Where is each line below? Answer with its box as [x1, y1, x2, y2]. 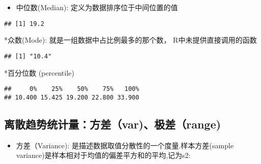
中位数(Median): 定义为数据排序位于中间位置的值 [16, 2, 178, 12]
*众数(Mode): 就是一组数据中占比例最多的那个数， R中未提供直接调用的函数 [4, 35, 257, 45]
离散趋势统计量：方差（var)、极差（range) [4, 116, 221, 132]
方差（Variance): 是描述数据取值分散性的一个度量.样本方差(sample [16, 140, 234, 150]
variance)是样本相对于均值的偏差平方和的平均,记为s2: [16, 150, 191, 160]
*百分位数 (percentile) [4, 67, 74, 78]
